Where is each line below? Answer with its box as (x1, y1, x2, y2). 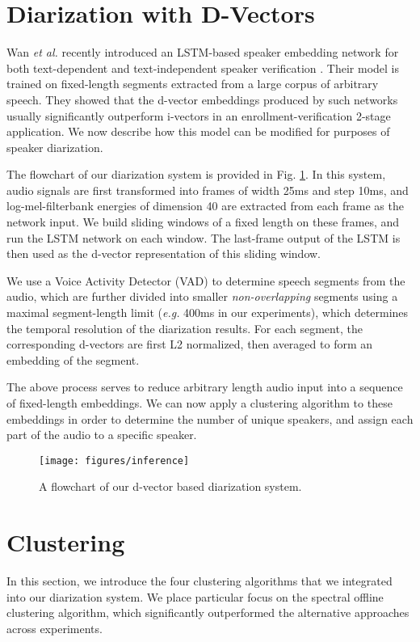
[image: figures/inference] (39, 454, 190, 467)
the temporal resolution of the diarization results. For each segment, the (6, 319, 363, 336)
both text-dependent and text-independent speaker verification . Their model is (6, 59, 400, 76)
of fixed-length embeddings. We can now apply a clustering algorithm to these (6, 395, 393, 411)
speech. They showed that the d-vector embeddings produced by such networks (6, 91, 398, 108)
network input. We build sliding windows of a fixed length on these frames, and (6, 213, 400, 230)
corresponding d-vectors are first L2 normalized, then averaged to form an (6, 336, 373, 353)
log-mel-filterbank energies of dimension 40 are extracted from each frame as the (6, 197, 404, 214)
